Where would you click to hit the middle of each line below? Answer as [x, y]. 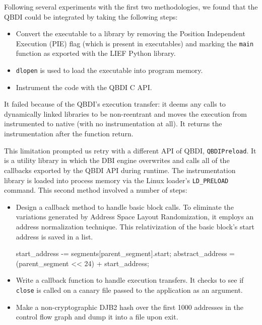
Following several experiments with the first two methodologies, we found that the [131, 7]
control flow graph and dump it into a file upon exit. [97, 317]
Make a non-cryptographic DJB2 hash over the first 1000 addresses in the [129, 307]
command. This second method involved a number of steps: [96, 190]
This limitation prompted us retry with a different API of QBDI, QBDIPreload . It [130, 150]
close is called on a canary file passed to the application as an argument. [129, 290]
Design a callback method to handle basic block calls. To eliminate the [125, 207]
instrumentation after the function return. [69, 134]
